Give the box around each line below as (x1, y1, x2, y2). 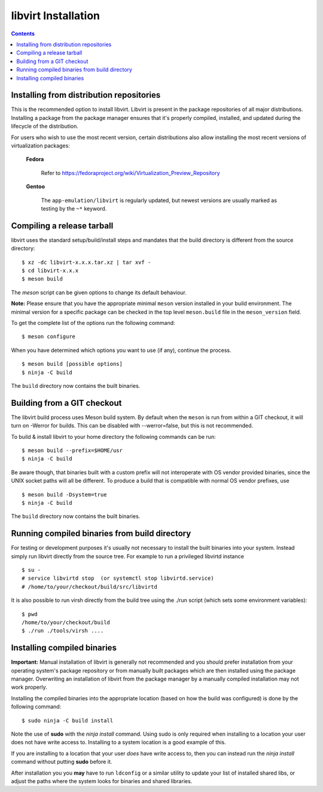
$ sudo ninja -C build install (22, 717, 114, 724)
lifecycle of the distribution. (11, 123, 79, 130)
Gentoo (26, 183, 45, 190)
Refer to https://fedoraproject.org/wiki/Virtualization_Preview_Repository (41, 169, 221, 176)
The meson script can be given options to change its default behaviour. (11, 288, 187, 296)
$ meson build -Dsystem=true (22, 491, 107, 498)
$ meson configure (22, 333, 76, 340)
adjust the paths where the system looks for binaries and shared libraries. (11, 777, 193, 785)
